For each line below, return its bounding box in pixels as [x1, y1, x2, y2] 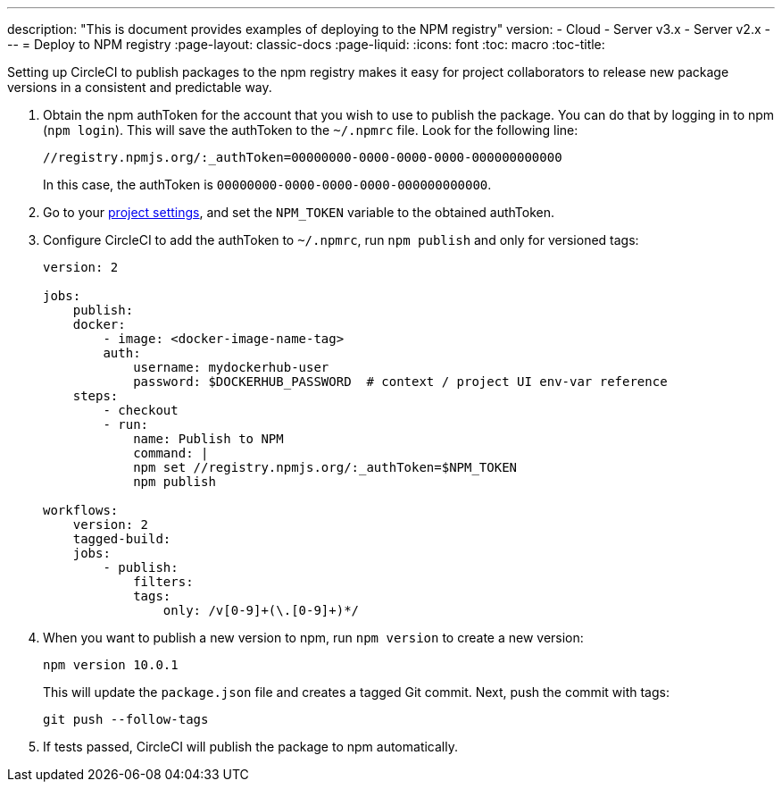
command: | [133, 446, 209, 460]
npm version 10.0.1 [43, 658, 179, 672]
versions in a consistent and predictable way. [7, 80, 272, 95]
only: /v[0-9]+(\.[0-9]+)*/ [162, 603, 360, 617]
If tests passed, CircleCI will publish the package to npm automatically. [43, 739, 458, 754]
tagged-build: [72, 532, 171, 546]
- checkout [103, 403, 179, 417]
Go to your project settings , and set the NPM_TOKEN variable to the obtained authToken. [43, 205, 555, 220]
